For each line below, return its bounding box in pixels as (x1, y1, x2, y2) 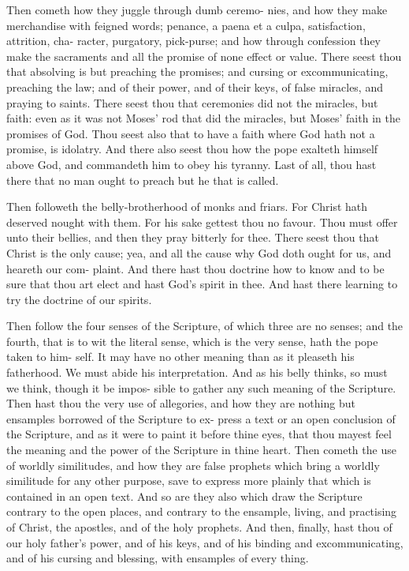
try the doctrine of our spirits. (6, 291, 152, 307)
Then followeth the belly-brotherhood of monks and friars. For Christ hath (6, 198, 368, 215)
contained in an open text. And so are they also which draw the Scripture (6, 487, 363, 504)
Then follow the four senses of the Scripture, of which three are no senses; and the (6, 317, 403, 334)
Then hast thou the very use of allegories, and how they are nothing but (6, 395, 355, 411)
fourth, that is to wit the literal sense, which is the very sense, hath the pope (6, 332, 378, 349)
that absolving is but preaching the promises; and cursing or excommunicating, (6, 63, 389, 80)
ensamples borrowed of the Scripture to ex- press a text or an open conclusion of (6, 410, 396, 426)
